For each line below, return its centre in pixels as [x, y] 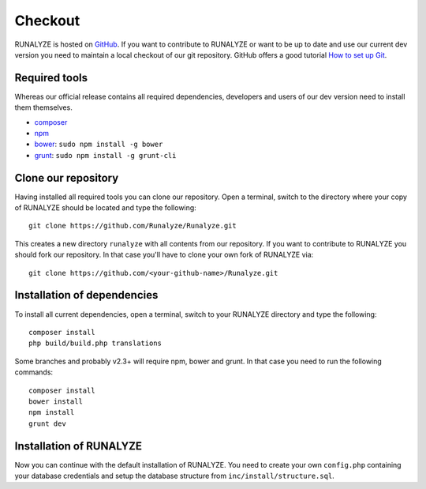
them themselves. [43, 107]
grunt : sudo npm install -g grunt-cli [105, 155]
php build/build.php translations [95, 343]
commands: [34, 372]
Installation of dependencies [86, 295]
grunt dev [47, 423]
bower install [56, 401]
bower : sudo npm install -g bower [99, 144]
